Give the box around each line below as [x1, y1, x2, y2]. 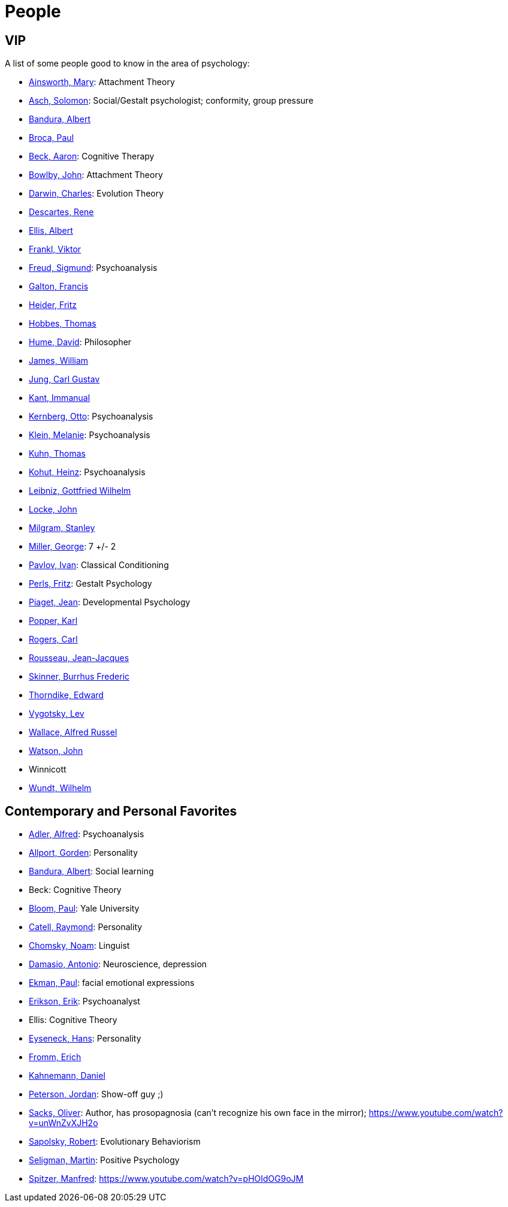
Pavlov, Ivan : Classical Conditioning [29, 560, 169, 571]
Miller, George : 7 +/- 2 [29, 541, 116, 552]
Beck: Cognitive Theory [29, 885, 122, 895]
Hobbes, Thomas [29, 318, 96, 329]
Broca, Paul [29, 132, 74, 143]
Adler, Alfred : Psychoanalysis [29, 829, 144, 840]
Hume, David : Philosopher [29, 337, 132, 348]
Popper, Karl [29, 615, 78, 626]
